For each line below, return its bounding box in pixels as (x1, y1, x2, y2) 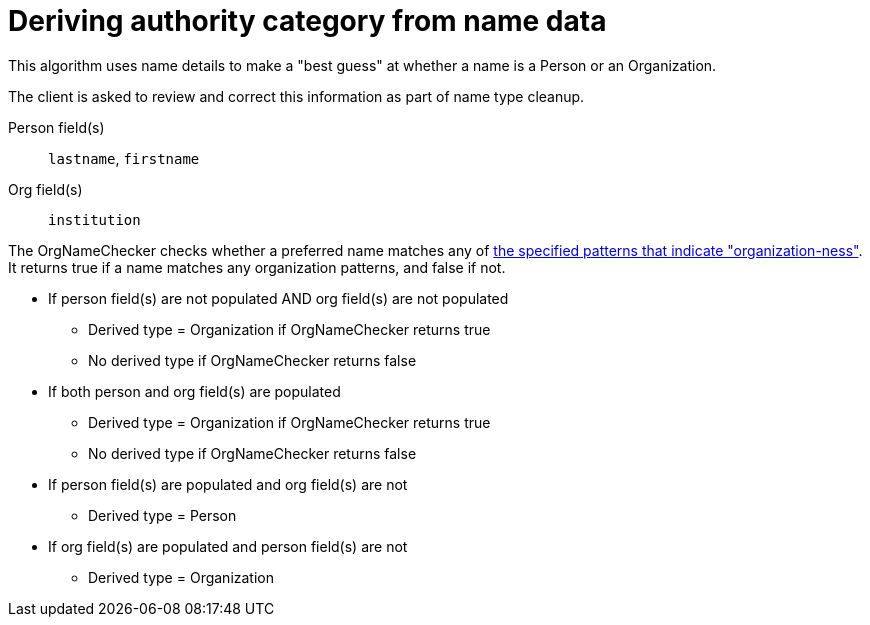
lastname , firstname (48, 149, 200, 167)
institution (48, 211, 141, 228)
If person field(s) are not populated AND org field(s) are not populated (48, 289, 509, 307)
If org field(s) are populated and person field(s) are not (48, 537, 408, 555)
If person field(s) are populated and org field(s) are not (48, 475, 408, 493)
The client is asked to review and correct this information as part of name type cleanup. (8, 87, 585, 105)
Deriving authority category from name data (8, 4, 607, 38)
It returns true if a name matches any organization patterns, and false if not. (8, 258, 506, 276)
